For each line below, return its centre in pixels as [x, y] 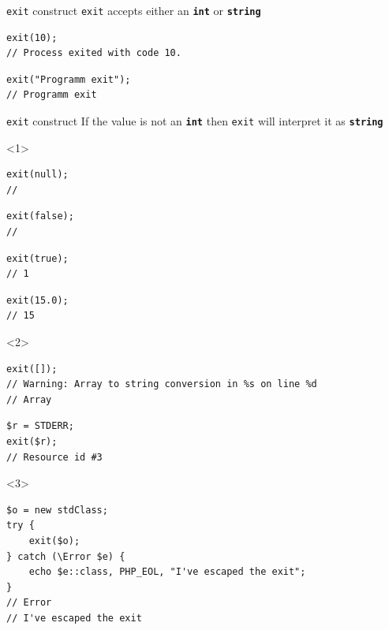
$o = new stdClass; [57, 510]
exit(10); [32, 37]
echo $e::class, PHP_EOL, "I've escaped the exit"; [167, 572]
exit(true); [37, 258]
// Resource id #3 [54, 457]
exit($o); [54, 541]
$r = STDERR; [40, 426]
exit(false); [40, 216]
